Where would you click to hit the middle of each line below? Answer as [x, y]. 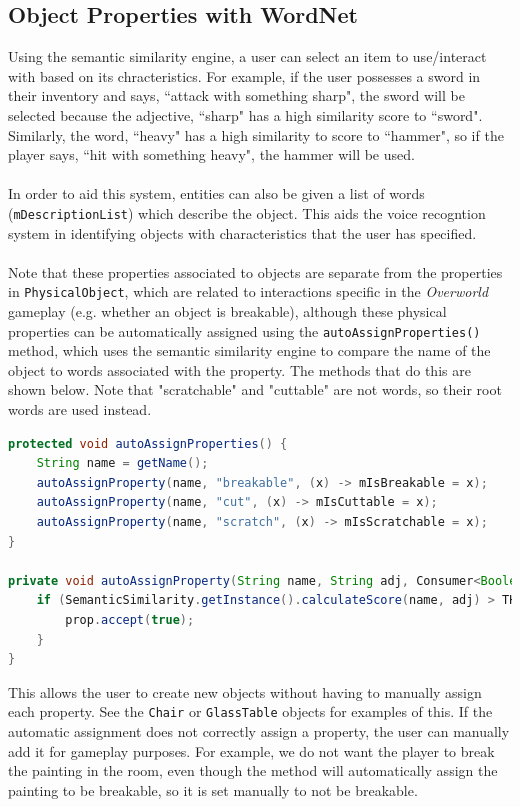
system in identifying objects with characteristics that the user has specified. [242, 232]
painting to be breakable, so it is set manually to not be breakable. [213, 789]
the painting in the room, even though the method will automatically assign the [253, 770]
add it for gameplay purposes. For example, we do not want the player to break [251, 750]
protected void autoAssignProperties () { [148, 443]
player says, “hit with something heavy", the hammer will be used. [211, 154]
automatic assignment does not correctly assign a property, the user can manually [259, 731]
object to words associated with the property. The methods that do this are [239, 369]
